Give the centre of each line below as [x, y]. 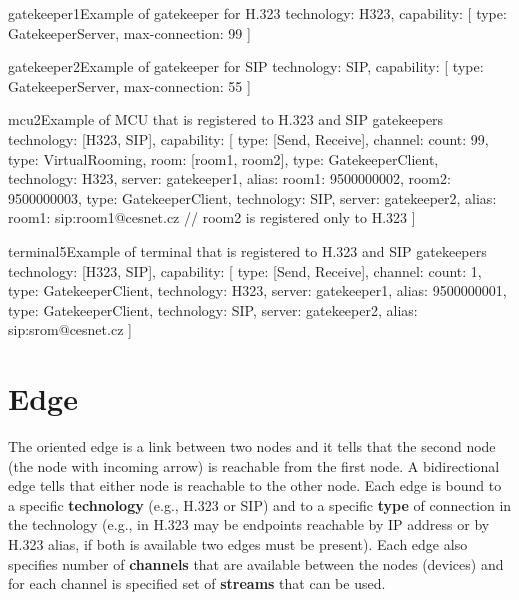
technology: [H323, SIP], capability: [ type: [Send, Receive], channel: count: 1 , [245, 270]
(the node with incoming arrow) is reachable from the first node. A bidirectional [254, 465]
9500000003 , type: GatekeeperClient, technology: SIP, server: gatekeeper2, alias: [252, 197]
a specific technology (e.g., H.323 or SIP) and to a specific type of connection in [260, 504]
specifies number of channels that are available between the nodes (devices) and [256, 563]
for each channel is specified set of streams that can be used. [197, 583]
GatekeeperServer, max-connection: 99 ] [129, 32]
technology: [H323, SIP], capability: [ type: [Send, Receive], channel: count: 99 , [248, 138]
